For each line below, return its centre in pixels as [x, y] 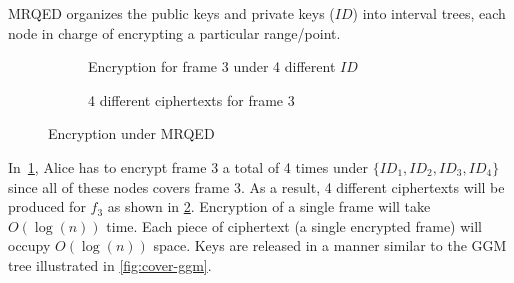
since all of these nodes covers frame [119, 186]
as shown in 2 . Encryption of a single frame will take [269, 206]
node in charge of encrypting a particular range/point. [174, 32]
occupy [29, 245]
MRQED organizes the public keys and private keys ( [171, 13]
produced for [47, 206]
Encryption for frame [153, 66]
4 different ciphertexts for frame [186, 99]
